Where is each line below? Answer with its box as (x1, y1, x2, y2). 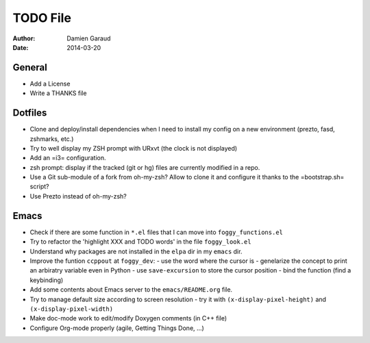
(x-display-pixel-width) (29, 305, 113, 313)
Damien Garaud (66, 34, 111, 42)
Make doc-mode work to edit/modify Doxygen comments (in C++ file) (29, 314, 227, 322)
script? (29, 182, 49, 191)
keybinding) (29, 276, 64, 284)
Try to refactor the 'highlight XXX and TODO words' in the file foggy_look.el (29, 238, 251, 246)
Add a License (29, 79, 71, 88)
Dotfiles (12, 107, 47, 119)
